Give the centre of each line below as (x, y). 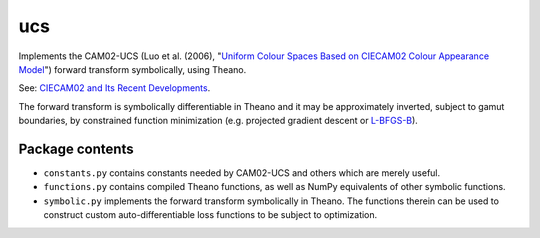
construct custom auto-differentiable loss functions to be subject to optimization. (210, 215)
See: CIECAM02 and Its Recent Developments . (114, 88)
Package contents (76, 148)
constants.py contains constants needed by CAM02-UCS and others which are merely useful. (242, 173)
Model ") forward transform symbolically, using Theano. (132, 69)
